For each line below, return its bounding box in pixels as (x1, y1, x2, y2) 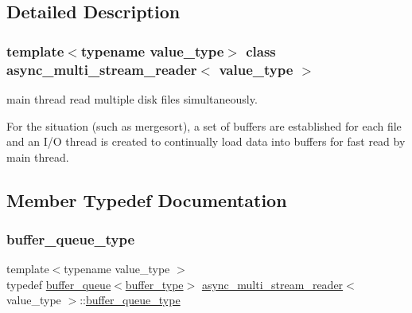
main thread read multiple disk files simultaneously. (6, 90, 258, 107)
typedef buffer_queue (6, 276, 111, 292)
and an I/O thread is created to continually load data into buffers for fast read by (6, 133, 406, 150)
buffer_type (125, 276, 184, 292)
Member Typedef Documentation (6, 187, 287, 212)
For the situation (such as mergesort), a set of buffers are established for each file (6, 117, 402, 134)
